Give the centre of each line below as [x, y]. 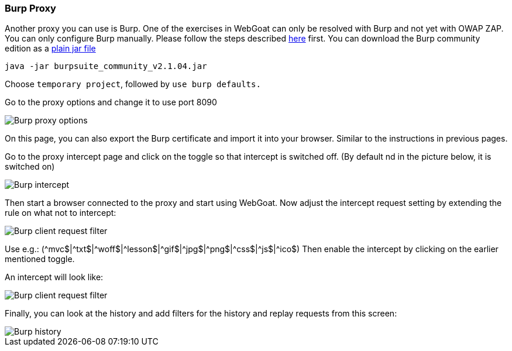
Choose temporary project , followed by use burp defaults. [133, 84]
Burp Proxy [30, 8]
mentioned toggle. [40, 259]
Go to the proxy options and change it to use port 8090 [111, 102]
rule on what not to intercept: [61, 213]
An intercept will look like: [54, 277]
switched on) [30, 167]
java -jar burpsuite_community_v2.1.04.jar [106, 66]
